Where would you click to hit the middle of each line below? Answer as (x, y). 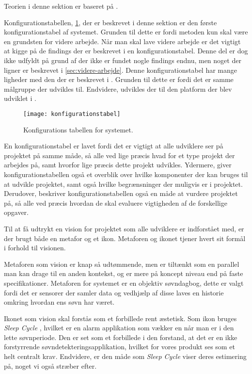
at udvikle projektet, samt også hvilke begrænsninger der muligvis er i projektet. (123, 184)
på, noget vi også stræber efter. (50, 366)
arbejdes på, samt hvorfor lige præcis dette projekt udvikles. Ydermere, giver (118, 165)
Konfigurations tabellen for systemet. (78, 129)
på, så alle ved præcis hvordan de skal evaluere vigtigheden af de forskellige (116, 203)
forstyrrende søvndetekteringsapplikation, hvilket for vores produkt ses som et (119, 347)
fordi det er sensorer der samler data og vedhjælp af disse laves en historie (114, 292)
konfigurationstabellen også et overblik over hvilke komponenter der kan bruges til (126, 174)
